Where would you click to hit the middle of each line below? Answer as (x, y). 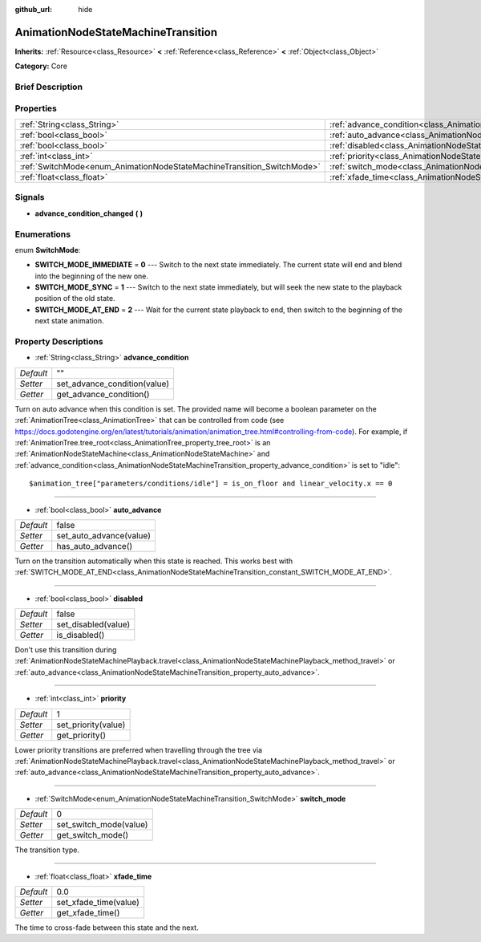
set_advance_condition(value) (113, 384)
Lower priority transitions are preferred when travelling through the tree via (139, 749)
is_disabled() (81, 635)
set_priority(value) (91, 725)
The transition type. (47, 850)
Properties (36, 108)
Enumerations (43, 234)
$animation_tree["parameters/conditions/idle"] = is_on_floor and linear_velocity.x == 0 (211, 484)
